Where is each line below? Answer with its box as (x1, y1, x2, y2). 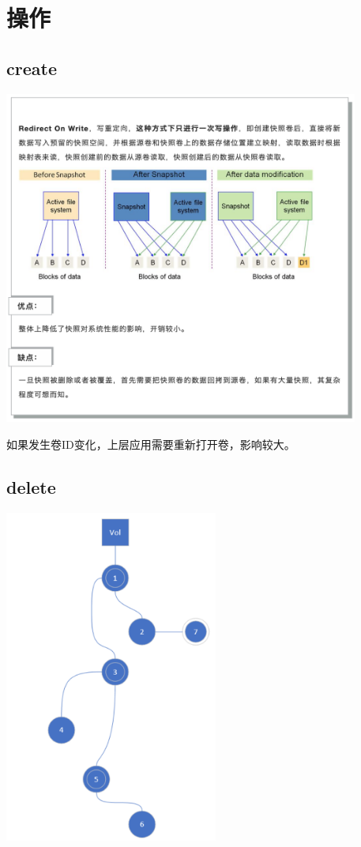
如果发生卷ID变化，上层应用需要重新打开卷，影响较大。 (6, 435, 295, 452)
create (6, 55, 57, 80)
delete (6, 474, 56, 499)
